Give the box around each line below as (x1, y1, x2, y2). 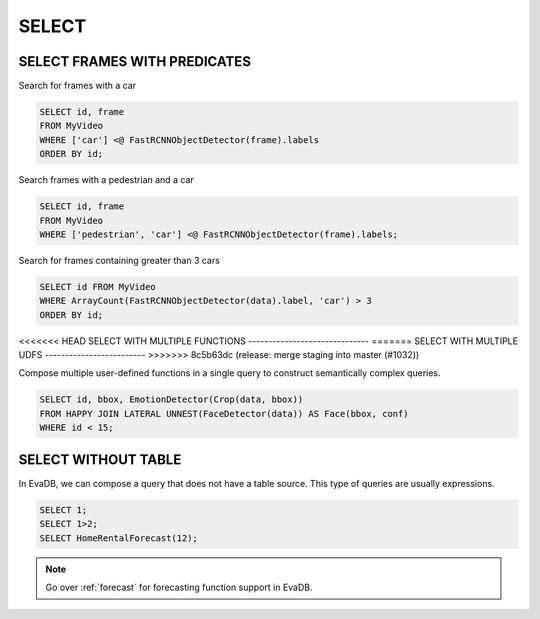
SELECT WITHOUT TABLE (18, 451, 182, 468)
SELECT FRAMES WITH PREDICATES (18, 53, 252, 70)
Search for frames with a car (18, 80, 137, 92)
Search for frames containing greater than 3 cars (18, 254, 220, 266)
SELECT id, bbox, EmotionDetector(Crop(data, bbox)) (39, 394, 304, 405)
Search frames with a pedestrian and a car (18, 174, 194, 186)
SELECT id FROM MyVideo (39, 281, 157, 292)
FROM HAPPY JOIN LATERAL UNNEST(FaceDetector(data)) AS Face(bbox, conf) (39, 408, 409, 419)
